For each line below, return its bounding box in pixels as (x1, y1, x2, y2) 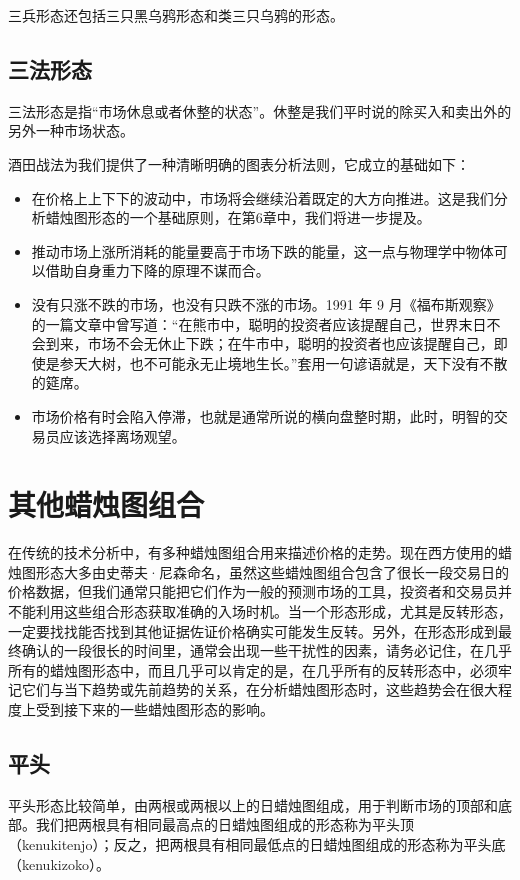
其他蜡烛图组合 (8, 484, 205, 525)
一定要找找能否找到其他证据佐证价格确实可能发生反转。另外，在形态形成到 (8, 620, 498, 641)
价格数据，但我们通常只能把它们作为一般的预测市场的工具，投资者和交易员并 (8, 581, 512, 602)
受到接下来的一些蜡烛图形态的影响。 (35, 698, 274, 719)
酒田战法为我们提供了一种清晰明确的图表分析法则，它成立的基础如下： (8, 153, 470, 174)
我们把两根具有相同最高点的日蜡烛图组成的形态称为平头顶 (35, 814, 414, 835)
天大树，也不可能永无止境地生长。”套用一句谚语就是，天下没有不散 (73, 352, 508, 373)
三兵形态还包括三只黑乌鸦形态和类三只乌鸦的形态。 (8, 5, 344, 25)
